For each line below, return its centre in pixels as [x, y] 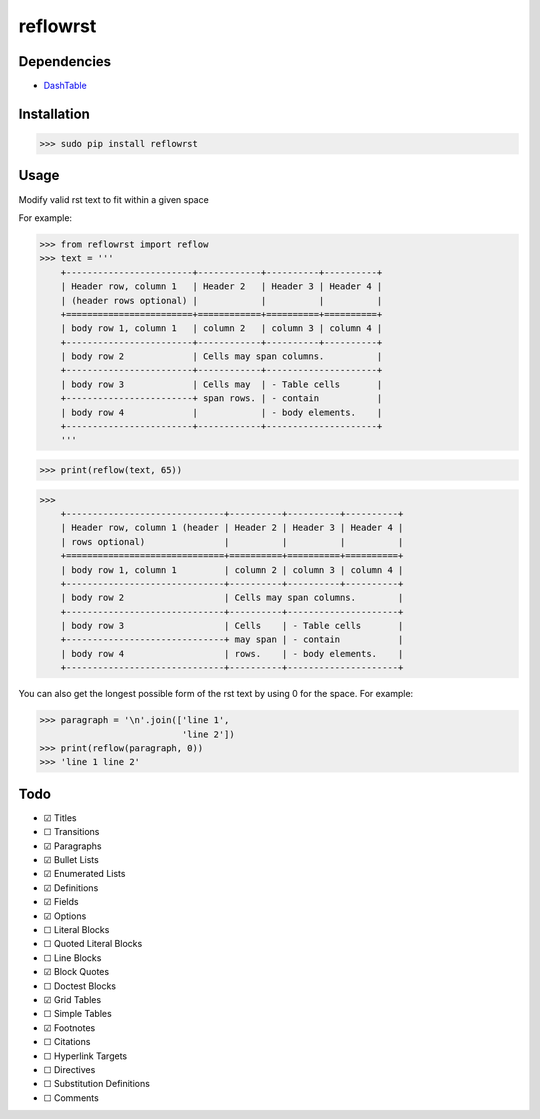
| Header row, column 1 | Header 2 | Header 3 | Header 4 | [221, 286]
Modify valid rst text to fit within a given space [113, 199]
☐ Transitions [71, 832]
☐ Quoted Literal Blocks [93, 944]
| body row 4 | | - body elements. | [221, 412]
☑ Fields [61, 902]
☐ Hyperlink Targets [85, 1056]
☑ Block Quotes [76, 972]
